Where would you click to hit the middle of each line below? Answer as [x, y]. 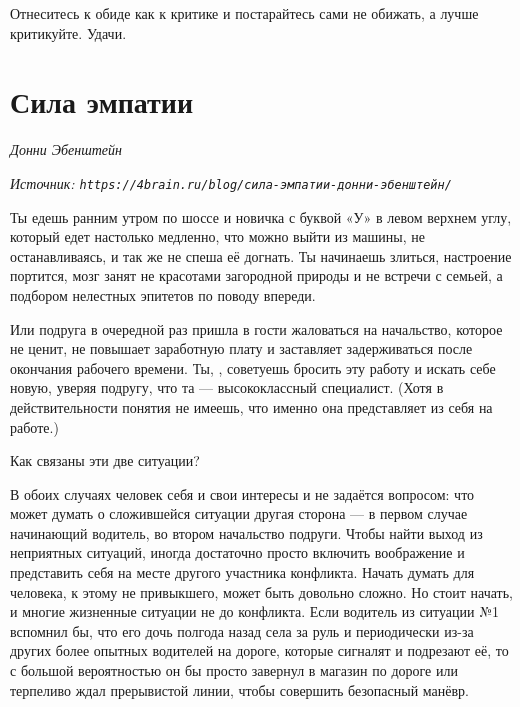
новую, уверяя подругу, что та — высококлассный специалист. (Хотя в [227, 387]
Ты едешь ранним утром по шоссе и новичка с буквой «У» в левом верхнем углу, [261, 216]
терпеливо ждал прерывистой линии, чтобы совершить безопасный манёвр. [239, 689]
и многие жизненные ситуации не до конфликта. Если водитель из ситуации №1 [255, 611]
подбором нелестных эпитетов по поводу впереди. [163, 294]
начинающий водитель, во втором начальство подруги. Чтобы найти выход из [246, 532]
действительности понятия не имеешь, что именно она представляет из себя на [251, 406]
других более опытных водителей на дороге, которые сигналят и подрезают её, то [259, 650]
